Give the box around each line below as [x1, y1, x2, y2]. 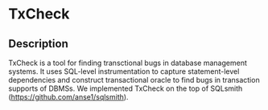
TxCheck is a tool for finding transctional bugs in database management [8, 58, 247, 67]
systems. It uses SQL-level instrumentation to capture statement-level [8, 67, 240, 76]
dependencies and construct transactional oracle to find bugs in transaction [8, 75, 260, 84]
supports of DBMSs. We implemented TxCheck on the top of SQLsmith [8, 84, 243, 93]
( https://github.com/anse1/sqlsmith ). [8, 92, 129, 101]
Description [8, 37, 68, 51]
